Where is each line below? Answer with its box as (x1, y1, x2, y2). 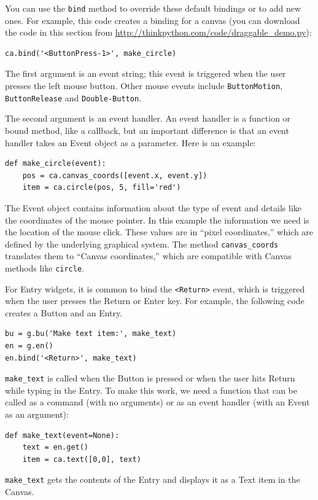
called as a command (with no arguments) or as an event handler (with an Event (5, 396, 310, 408)
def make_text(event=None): (5, 431, 120, 440)
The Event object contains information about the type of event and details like (5, 201, 302, 214)
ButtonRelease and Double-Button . (5, 91, 141, 104)
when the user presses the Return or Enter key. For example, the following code (5, 294, 304, 307)
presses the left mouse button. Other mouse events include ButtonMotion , (5, 79, 282, 92)
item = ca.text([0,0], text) (22, 455, 141, 464)
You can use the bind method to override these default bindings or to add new (5, 2, 301, 14)
